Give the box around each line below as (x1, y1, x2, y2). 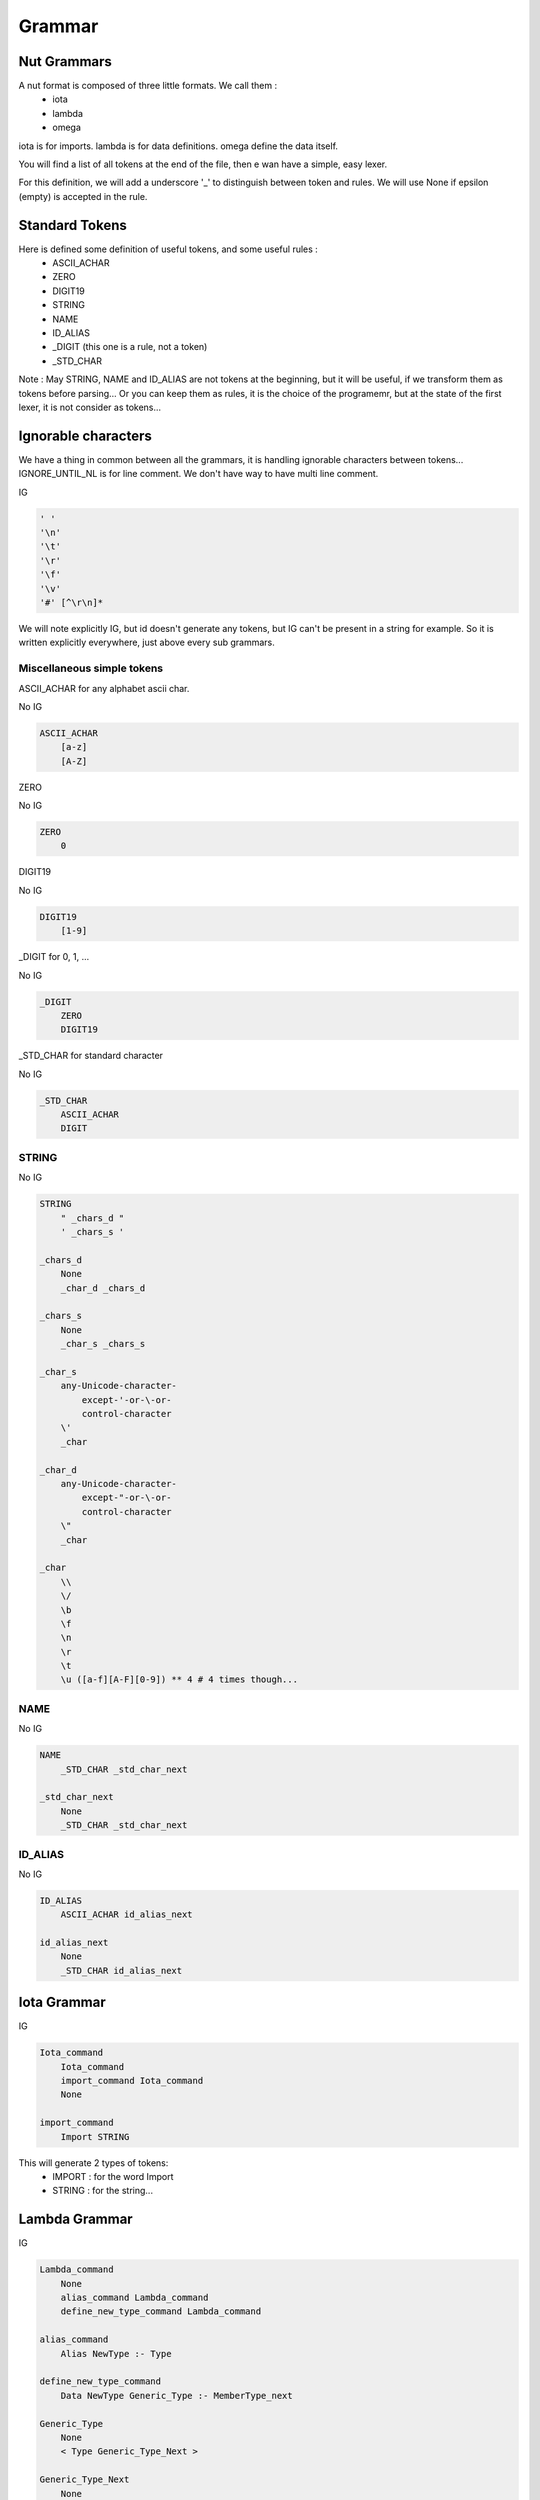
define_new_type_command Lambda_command (60, 2306, 262, 2317)
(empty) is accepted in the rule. (18, 190, 148, 202)
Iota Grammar (18, 1994, 107, 2011)
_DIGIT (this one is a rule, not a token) (52, 341, 208, 353)
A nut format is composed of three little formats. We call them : (18, 80, 278, 92)
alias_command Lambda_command (60, 2292, 209, 2304)
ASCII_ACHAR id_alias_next (60, 1909, 194, 1920)
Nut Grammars (18, 53, 112, 70)
